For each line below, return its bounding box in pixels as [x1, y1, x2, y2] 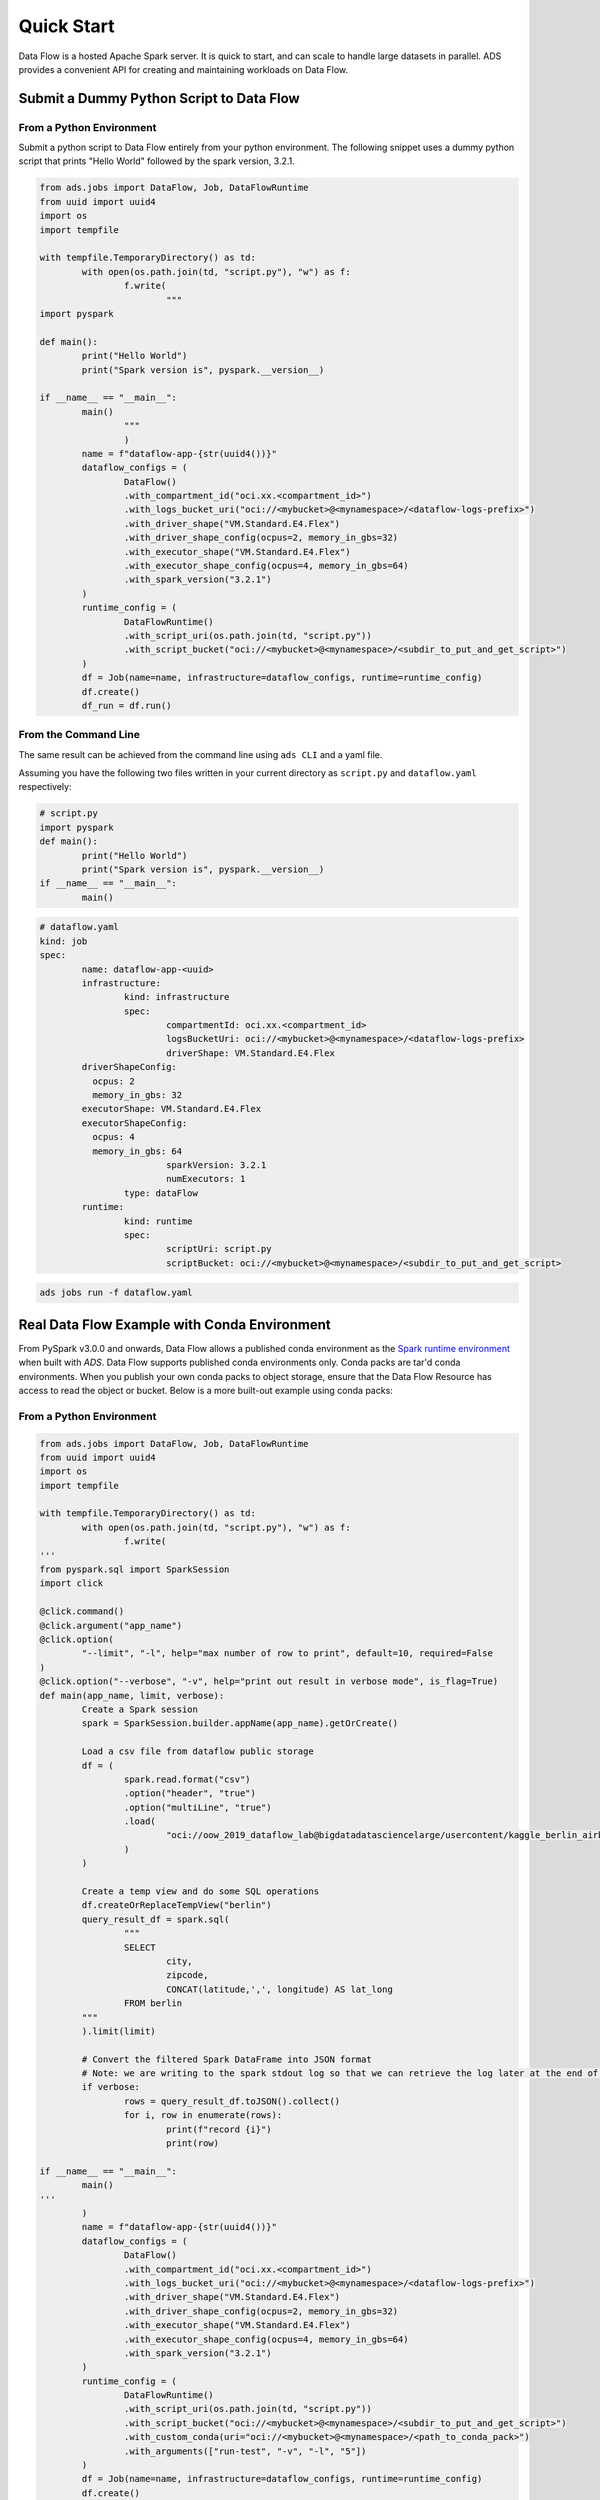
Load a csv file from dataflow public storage [81, 1746, 314, 1757]
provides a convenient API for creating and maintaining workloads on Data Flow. [18, 63, 349, 75]
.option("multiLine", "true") [123, 1801, 272, 1813]
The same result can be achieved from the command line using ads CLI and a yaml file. [18, 748, 383, 760]
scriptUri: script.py [165, 1243, 272, 1255]
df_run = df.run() [81, 700, 172, 711]
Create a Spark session [81, 1703, 199, 1715]
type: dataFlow [123, 1187, 199, 1199]
